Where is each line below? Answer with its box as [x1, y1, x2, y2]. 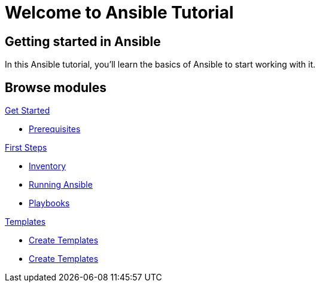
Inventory [29, 161, 66, 172]
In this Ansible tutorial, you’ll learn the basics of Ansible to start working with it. [5, 59, 316, 70]
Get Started [5, 105, 50, 116]
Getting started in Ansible [5, 33, 161, 49]
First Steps [5, 142, 47, 153]
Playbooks [29, 198, 70, 209]
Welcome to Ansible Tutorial [5, 2, 234, 23]
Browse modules [5, 80, 106, 95]
